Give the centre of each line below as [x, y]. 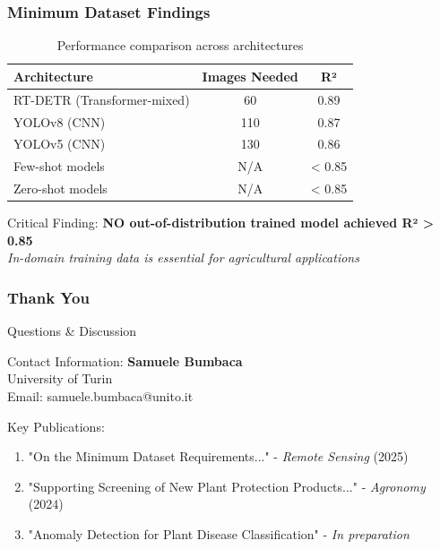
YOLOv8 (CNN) [60, 121]
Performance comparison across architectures [180, 45]
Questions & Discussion [72, 331]
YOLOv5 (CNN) [60, 144]
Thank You [48, 297]
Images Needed [250, 76]
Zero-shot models [60, 189]
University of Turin [60, 378]
